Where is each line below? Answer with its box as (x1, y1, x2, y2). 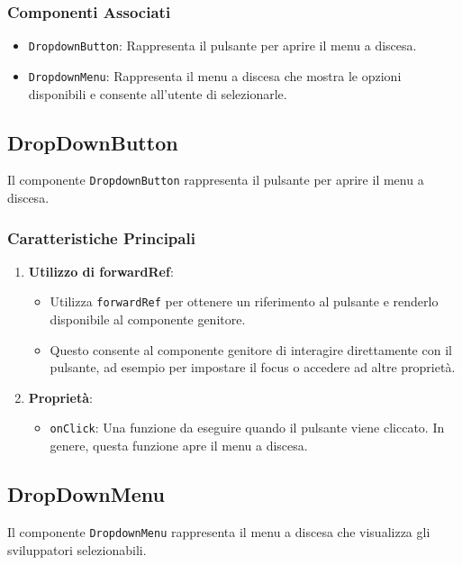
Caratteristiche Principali (7, 226, 195, 249)
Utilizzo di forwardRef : (28, 261, 174, 280)
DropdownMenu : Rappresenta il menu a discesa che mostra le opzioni (28, 66, 402, 85)
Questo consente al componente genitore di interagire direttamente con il (50, 340, 452, 359)
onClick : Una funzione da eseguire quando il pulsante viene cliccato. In (50, 418, 445, 437)
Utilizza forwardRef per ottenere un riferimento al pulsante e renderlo (50, 292, 439, 311)
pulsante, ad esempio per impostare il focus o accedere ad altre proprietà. (50, 358, 456, 377)
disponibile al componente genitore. (50, 310, 246, 329)
